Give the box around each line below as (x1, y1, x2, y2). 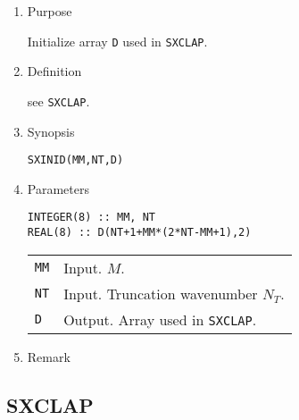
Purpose (27, 2, 72, 20)
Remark (27, 347, 71, 365)
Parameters (27, 179, 89, 197)
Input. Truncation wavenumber (63, 282, 258, 304)
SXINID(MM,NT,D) (27, 154, 124, 167)
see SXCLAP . (27, 91, 90, 110)
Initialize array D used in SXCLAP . (27, 31, 208, 50)
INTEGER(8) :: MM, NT (27, 211, 155, 224)
